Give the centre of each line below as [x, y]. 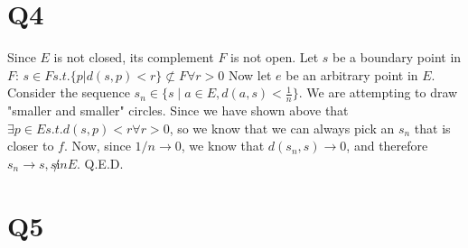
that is [432, 128]
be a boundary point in [397, 57]
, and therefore [387, 146]
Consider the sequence [69, 92]
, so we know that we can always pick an [282, 128]
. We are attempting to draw [378, 92]
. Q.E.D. [100, 163]
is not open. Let [275, 57]
